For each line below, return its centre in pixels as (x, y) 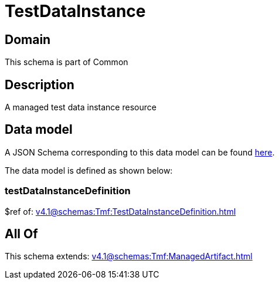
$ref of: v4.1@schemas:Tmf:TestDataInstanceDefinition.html (120, 211)
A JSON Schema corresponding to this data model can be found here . (140, 152)
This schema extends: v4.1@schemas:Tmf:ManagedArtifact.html (129, 256)
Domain (28, 39)
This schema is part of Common (67, 62)
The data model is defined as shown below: (89, 170)
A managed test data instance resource (81, 107)
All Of (21, 234)
